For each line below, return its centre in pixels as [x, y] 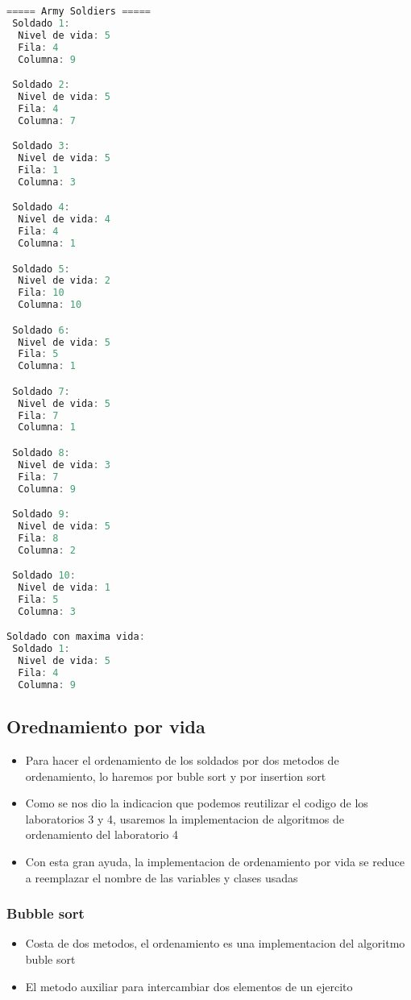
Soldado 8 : [41, 452]
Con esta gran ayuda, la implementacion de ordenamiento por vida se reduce [215, 861]
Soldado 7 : [41, 391]
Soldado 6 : [41, 330]
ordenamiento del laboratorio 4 [102, 834]
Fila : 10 [41, 293]
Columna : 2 [47, 550]
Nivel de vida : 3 [64, 465]
